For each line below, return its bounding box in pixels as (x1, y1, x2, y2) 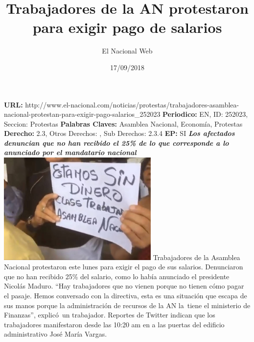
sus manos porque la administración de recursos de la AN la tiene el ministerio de (4, 300, 251, 310)
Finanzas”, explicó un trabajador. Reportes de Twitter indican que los (4, 310, 215, 320)
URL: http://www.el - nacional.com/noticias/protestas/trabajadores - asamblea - (4, 99, 239, 109)
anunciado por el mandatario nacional (4, 147, 137, 158)
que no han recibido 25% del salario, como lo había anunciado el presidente (4, 271, 230, 281)
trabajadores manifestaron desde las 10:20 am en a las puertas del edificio (4, 319, 225, 329)
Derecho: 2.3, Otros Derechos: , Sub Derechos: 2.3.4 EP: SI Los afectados (4, 128, 235, 138)
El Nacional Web (102, 46, 153, 56)
